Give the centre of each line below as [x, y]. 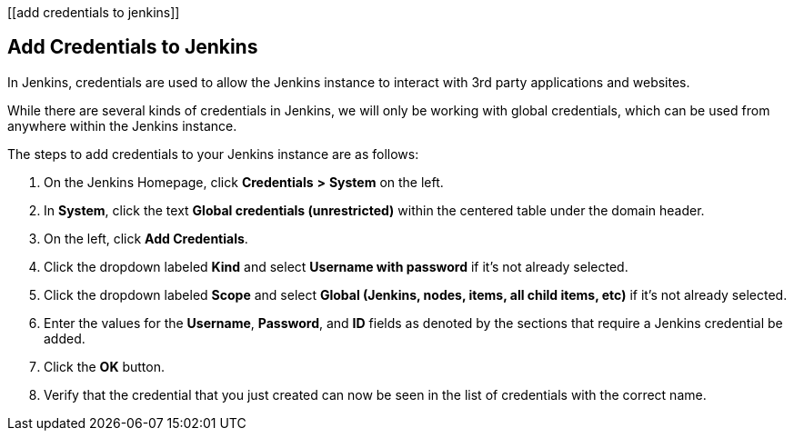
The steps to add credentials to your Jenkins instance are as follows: [213, 154]
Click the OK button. [104, 366]
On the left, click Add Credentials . [146, 238]
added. [65, 338]
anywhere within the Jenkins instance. [122, 125]
